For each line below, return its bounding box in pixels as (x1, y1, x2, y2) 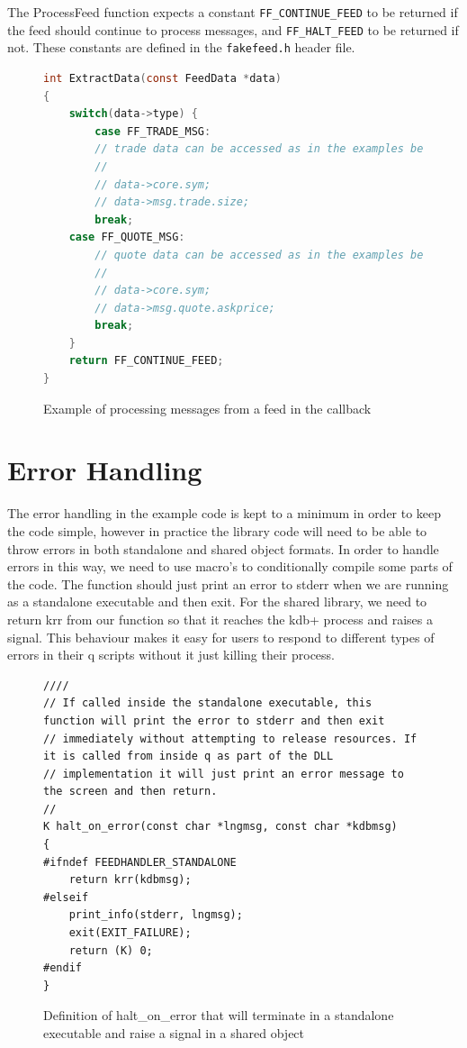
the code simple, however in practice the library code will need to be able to (7, 521, 427, 540)
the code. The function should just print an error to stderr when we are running (7, 574, 449, 593)
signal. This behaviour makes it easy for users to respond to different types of (7, 627, 435, 646)
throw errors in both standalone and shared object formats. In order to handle (7, 539, 439, 558)
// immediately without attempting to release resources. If (43, 732, 418, 745)
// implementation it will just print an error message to (43, 767, 404, 780)
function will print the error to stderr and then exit (43, 714, 385, 727)
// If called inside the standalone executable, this (43, 697, 373, 710)
